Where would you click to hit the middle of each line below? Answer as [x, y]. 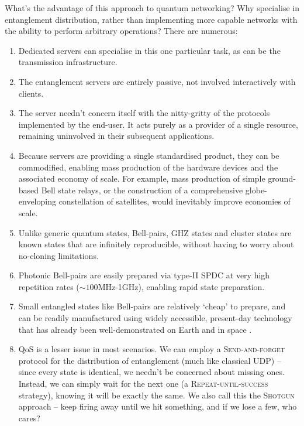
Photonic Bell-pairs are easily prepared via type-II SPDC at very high [144, 275]
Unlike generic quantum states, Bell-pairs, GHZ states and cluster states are [155, 232]
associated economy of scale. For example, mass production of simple [142, 178]
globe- [256, 190]
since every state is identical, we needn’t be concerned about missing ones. [151, 372]
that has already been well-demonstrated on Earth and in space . [135, 329]
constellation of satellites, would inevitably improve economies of [175, 201]
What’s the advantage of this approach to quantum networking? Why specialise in [152, 8]
